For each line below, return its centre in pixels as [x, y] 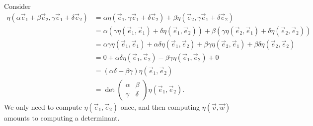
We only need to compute [43, 106]
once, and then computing [160, 106]
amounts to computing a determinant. [62, 117]
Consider [17, 6]
